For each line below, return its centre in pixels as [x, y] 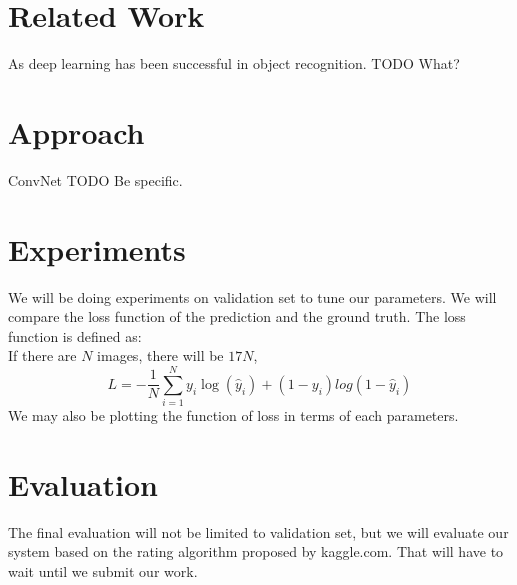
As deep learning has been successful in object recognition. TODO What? [234, 63]
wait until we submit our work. [103, 570]
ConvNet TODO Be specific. [95, 179]
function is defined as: [75, 335]
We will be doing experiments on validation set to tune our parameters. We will [252, 296]
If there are [42, 355]
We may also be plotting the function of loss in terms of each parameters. [233, 415]
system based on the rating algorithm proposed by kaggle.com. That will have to [256, 551]
